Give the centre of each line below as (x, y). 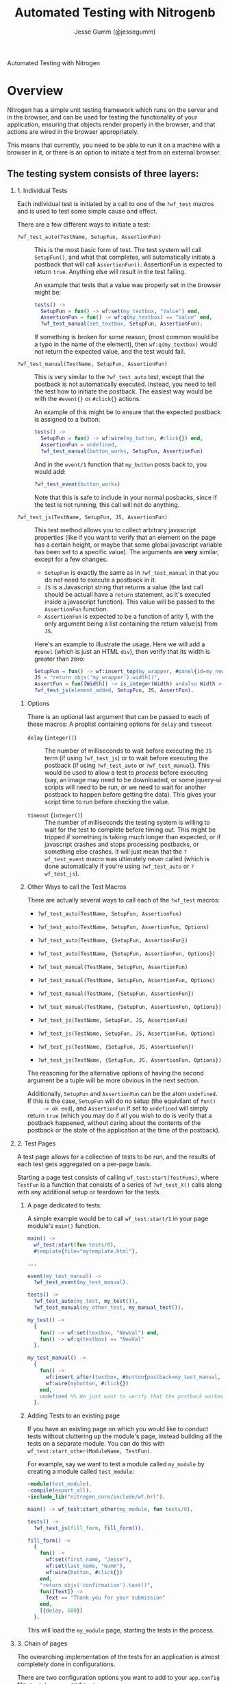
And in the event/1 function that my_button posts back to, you (120, 464)
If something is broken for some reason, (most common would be (126, 337)
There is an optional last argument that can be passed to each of (118, 717)
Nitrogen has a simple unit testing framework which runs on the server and (113, 110)
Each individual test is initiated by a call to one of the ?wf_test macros (115, 203)
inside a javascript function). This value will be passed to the (130, 602)
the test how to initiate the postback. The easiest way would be (123, 391)
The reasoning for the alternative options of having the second (115, 1073)
